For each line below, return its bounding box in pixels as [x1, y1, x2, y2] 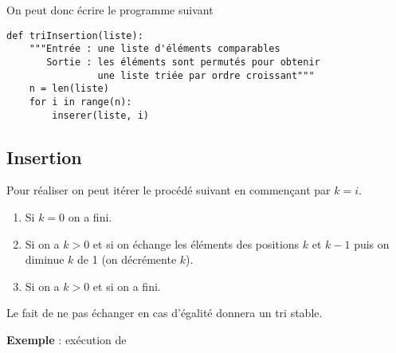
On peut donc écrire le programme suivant [6, 2, 214, 18]
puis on [354, 235, 390, 252]
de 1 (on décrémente [77, 251, 177, 268]
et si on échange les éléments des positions [92, 235, 300, 252]
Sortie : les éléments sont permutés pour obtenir [46, 56, 320, 68]
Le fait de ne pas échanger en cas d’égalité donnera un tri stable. [6, 304, 323, 321]
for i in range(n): [29, 96, 132, 108]
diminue [25, 251, 65, 268]
